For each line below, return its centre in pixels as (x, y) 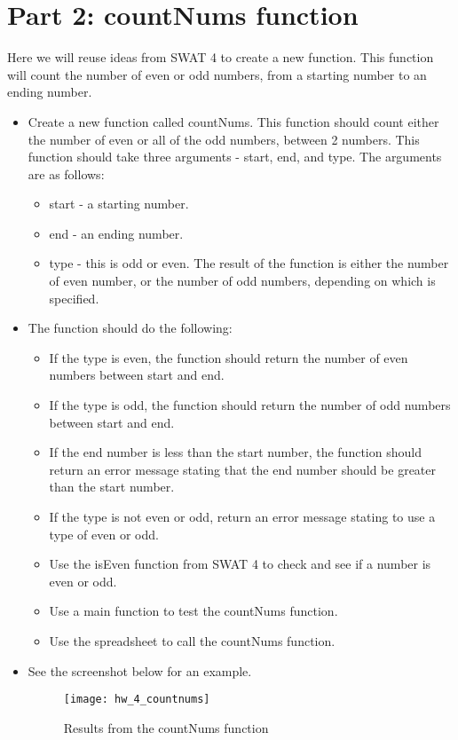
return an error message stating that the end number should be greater (242, 469)
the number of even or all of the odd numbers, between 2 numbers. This (224, 139)
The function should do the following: (130, 328)
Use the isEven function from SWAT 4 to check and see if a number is (240, 564)
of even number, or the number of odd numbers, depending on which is (242, 281)
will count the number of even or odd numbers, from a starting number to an (217, 74)
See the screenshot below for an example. (140, 670)
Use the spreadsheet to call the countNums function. (192, 640)
